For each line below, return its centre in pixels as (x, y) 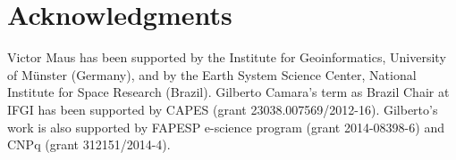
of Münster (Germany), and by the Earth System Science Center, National (212, 74)
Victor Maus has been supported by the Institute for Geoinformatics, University (227, 57)
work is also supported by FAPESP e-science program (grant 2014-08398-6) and (226, 127)
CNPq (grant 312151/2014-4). (89, 144)
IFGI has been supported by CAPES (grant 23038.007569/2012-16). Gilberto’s (223, 109)
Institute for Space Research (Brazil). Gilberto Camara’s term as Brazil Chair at (228, 92)
